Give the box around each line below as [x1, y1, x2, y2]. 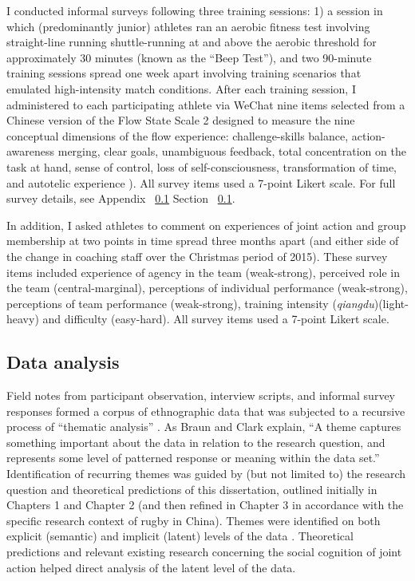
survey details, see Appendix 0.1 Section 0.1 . [6, 190, 235, 207]
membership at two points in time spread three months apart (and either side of [6, 232, 399, 249]
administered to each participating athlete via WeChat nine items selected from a [6, 96, 405, 113]
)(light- [373, 294, 409, 311]
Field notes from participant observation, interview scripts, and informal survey [6, 387, 396, 404]
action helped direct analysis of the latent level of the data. [6, 559, 296, 575]
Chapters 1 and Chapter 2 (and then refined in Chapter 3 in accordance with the [6, 496, 404, 513]
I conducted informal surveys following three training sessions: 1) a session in [6, 2, 383, 18]
